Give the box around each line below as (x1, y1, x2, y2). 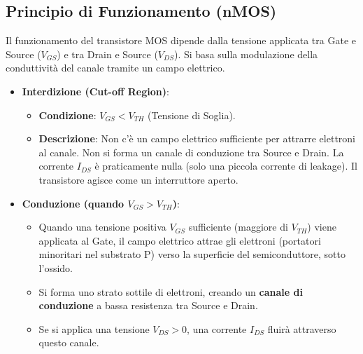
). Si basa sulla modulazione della (173, 46, 318, 61)
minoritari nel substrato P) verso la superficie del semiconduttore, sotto (38, 247, 346, 261)
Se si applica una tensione (38, 321, 150, 336)
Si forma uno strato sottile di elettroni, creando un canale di (38, 284, 303, 299)
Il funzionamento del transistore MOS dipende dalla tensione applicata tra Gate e (6, 33, 356, 48)
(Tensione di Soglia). (148, 107, 236, 122)
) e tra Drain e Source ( (57, 46, 158, 61)
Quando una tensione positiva (38, 219, 166, 234)
